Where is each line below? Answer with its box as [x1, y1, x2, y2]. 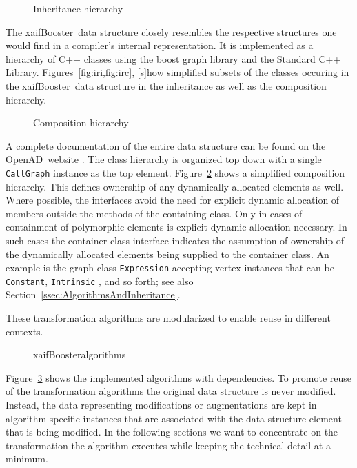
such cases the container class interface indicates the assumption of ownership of [6, 233, 345, 247]
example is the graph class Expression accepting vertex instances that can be [6, 260, 334, 275]
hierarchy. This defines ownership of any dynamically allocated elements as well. [6, 179, 344, 193]
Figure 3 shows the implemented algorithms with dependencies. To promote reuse [6, 370, 351, 384]
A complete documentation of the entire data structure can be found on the [6, 138, 326, 153]
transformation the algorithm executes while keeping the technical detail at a [6, 438, 331, 452]
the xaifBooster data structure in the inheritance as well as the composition [6, 78, 327, 92]
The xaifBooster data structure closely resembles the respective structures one [6, 24, 337, 39]
